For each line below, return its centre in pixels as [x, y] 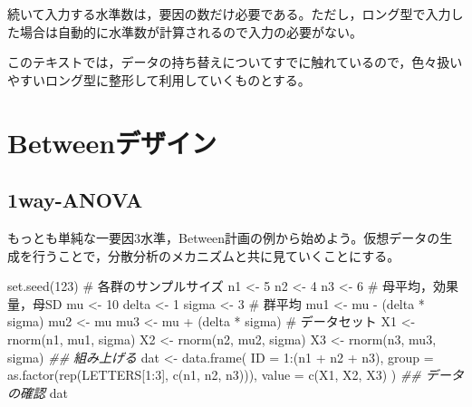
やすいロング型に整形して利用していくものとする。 [159, 79]
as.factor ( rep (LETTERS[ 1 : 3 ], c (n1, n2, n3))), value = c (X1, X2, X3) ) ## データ [236, 375]
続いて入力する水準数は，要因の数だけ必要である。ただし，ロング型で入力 [229, 14]
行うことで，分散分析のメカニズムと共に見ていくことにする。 [216, 255]
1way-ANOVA [75, 200]
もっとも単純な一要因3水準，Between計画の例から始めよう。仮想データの [224, 237]
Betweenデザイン [112, 142]
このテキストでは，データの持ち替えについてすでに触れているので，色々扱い [235, 62]
